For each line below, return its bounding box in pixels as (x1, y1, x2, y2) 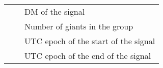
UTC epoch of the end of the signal (24, 50, 151, 61)
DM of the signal (24, 6, 85, 17)
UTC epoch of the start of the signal (24, 35, 155, 47)
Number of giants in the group (24, 20, 133, 32)
